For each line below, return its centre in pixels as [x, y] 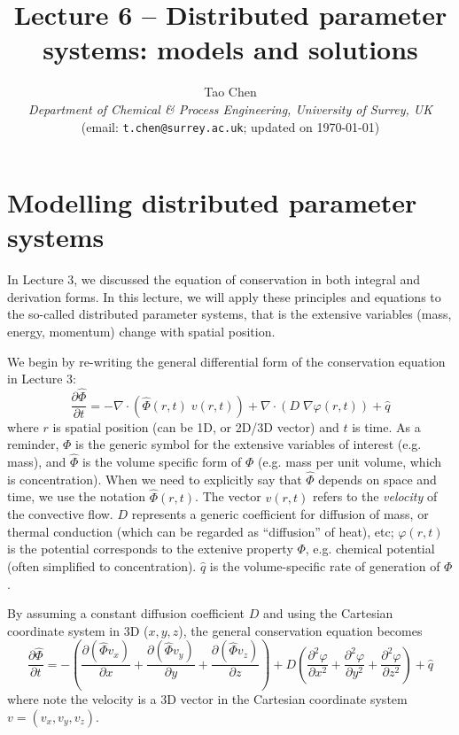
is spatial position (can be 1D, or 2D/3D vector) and [196, 426]
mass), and [37, 461]
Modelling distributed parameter [212, 202]
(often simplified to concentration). [102, 565]
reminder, [33, 444]
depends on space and [377, 479]
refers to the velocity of [375, 496]
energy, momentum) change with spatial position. [141, 332]
